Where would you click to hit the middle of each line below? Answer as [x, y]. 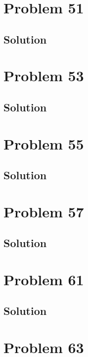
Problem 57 [44, 211]
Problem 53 [44, 76]
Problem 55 [44, 143]
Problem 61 [44, 279]
